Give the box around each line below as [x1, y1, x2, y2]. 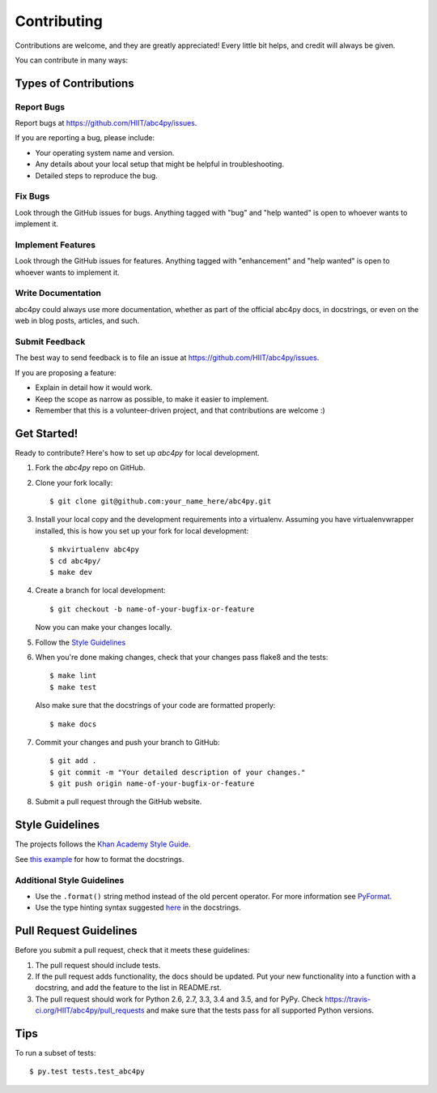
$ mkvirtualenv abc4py [49, 545, 140, 555]
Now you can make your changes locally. [35, 623, 172, 632]
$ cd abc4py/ [49, 556, 101, 565]
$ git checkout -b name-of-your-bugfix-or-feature [49, 604, 255, 614]
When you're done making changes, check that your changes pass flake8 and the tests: [35, 652, 329, 662]
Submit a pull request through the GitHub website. [35, 797, 202, 807]
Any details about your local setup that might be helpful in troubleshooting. [35, 159, 285, 169]
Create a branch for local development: [35, 585, 166, 595]
